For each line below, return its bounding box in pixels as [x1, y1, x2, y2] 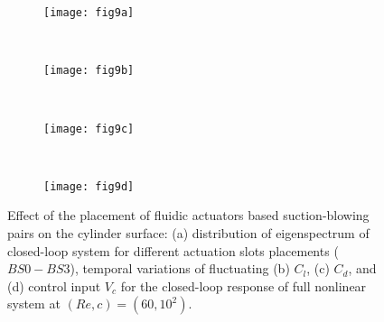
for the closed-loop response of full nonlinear [120, 276, 367, 295]
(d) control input [7, 276, 101, 295]
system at [7, 294, 61, 313]
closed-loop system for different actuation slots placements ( [7, 241, 339, 260]
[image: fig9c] [43, 122, 135, 135]
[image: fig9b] [43, 64, 135, 78]
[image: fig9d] [43, 179, 135, 193]
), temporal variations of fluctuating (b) [70, 259, 290, 278]
